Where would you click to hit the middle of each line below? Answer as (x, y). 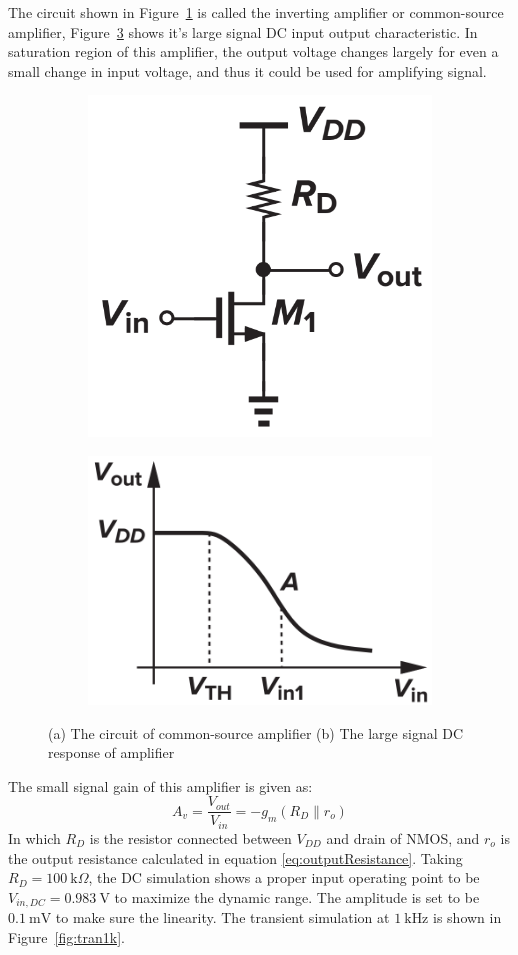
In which (34, 837)
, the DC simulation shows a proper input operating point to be (284, 877)
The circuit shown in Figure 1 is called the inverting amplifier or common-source (256, 12)
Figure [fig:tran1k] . (67, 936)
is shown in (467, 917)
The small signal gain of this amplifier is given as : (160, 785)
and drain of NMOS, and (403, 837)
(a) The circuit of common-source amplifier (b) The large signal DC (256, 732)
